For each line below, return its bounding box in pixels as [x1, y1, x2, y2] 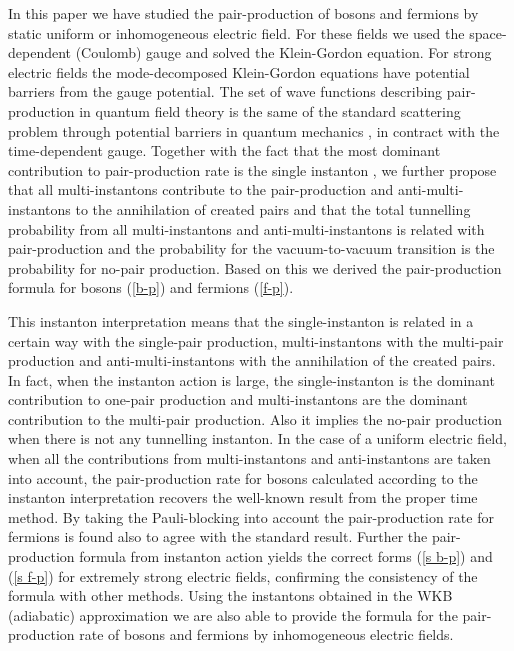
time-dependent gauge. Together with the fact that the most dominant [8, 140, 441, 161]
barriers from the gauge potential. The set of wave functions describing [8, 81, 443, 102]
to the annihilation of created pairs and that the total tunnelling [75, 198, 471, 219]
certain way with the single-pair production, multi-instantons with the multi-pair [8, 330, 504, 351]
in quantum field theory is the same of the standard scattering [79, 100, 461, 121]
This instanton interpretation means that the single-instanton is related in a [8, 310, 474, 331]
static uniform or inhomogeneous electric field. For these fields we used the [8, 22, 465, 43]
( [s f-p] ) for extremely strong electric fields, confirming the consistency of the [8, 565, 478, 586]
